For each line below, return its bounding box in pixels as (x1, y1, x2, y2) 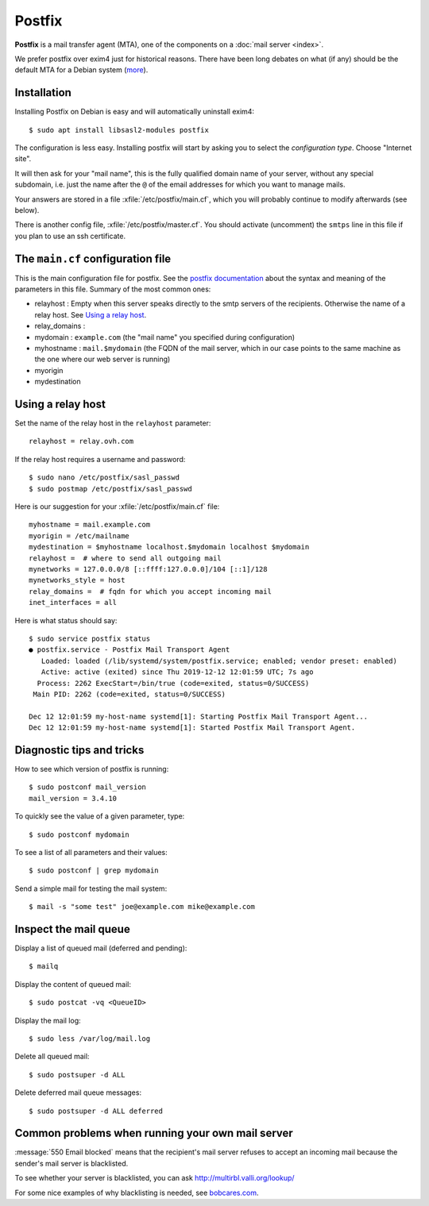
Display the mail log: (14, 1015, 81, 1025)
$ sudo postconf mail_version (29, 783, 147, 792)
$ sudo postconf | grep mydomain (29, 866, 159, 875)
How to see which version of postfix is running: (14, 764, 169, 773)
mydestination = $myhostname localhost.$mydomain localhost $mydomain (29, 542, 310, 552)
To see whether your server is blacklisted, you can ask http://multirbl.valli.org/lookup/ (14, 1173, 295, 1183)
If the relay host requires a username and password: (14, 454, 186, 464)
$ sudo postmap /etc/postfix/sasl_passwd (29, 484, 192, 493)
